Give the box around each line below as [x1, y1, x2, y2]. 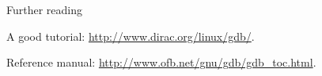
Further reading [6, 2, 83, 17]
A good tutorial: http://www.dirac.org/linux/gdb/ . [6, 27, 255, 44]
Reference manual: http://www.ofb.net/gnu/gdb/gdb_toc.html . [6, 54, 316, 71]
